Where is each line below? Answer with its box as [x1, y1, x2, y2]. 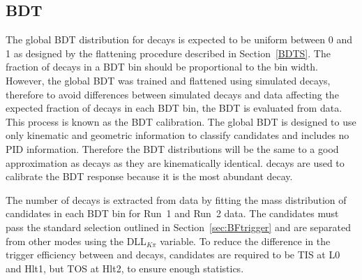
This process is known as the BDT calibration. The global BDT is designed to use [6, 114, 356, 128]
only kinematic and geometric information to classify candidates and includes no [6, 128, 349, 142]
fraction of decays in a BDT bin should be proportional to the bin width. [6, 59, 318, 74]
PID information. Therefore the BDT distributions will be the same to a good [6, 141, 339, 156]
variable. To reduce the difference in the [160, 233, 331, 248]
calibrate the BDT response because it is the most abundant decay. [6, 169, 293, 184]
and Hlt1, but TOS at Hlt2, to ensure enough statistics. [6, 260, 244, 275]
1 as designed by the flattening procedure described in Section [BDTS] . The [6, 45, 331, 60]
